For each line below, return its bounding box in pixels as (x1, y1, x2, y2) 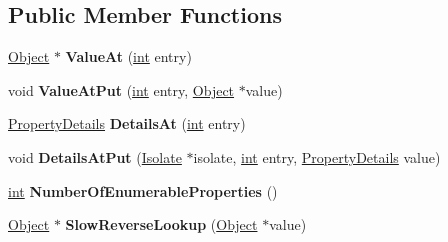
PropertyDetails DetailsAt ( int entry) (8, 113, 246, 134)
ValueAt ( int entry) (65, 46, 192, 67)
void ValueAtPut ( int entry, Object (8, 79, 235, 100)
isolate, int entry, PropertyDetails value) (193, 146, 441, 167)
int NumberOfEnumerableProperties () (8, 180, 278, 201)
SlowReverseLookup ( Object (65, 214, 258, 235)
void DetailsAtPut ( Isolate (8, 146, 182, 167)
